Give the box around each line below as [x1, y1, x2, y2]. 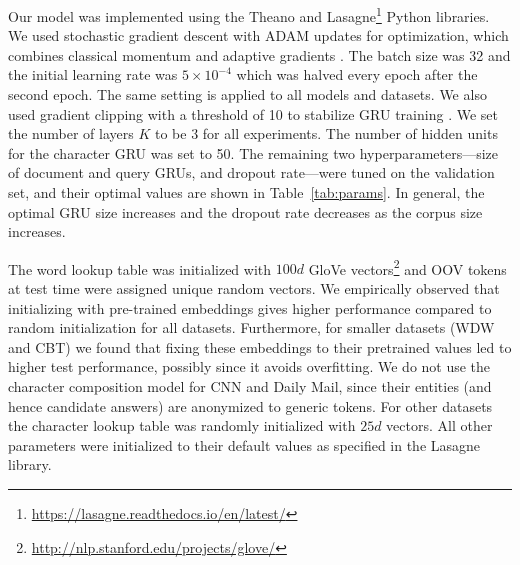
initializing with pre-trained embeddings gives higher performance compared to [8, 297, 492, 318]
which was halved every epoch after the [236, 64, 478, 85]
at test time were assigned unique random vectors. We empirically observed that [8, 278, 500, 299]
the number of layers [8, 123, 134, 144]
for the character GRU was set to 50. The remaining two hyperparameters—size [8, 142, 499, 163]
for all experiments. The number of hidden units [202, 123, 498, 144]
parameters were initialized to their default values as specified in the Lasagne [8, 434, 481, 455]
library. [8, 454, 52, 475]
